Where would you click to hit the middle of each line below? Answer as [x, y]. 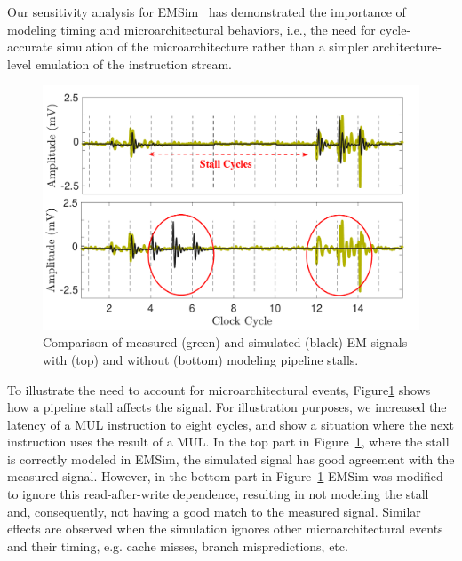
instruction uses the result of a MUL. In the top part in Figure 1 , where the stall [228, 442]
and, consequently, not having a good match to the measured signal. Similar [214, 511]
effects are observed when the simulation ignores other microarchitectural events [225, 529]
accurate [30, 47]
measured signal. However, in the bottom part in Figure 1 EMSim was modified [225, 476]
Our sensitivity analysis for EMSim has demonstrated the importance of [207, 12]
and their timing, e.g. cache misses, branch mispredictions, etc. [178, 545]
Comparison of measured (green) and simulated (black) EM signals [225, 342]
